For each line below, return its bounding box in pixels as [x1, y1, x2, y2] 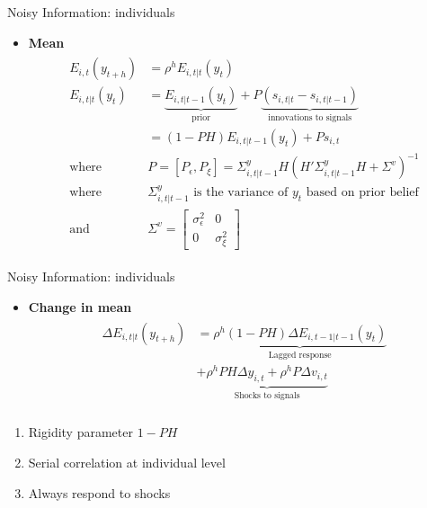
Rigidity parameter [28, 423, 133, 441]
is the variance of [193, 186, 289, 200]
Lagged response [268, 350, 332, 360]
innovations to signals [268, 113, 352, 123]
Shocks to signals [234, 390, 300, 400]
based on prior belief [306, 186, 419, 200]
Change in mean [28, 298, 132, 316]
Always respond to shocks [28, 483, 171, 502]
